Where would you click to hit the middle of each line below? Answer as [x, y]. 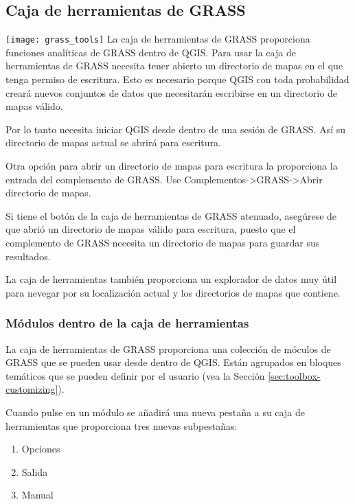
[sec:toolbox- [294, 375]
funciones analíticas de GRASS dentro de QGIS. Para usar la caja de [151, 52]
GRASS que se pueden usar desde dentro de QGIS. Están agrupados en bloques [173, 362]
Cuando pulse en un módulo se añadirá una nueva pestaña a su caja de [155, 412]
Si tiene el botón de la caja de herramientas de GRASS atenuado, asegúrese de [171, 215]
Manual [37, 495]
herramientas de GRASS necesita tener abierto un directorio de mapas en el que [174, 66]
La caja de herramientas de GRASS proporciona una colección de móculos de [168, 348]
